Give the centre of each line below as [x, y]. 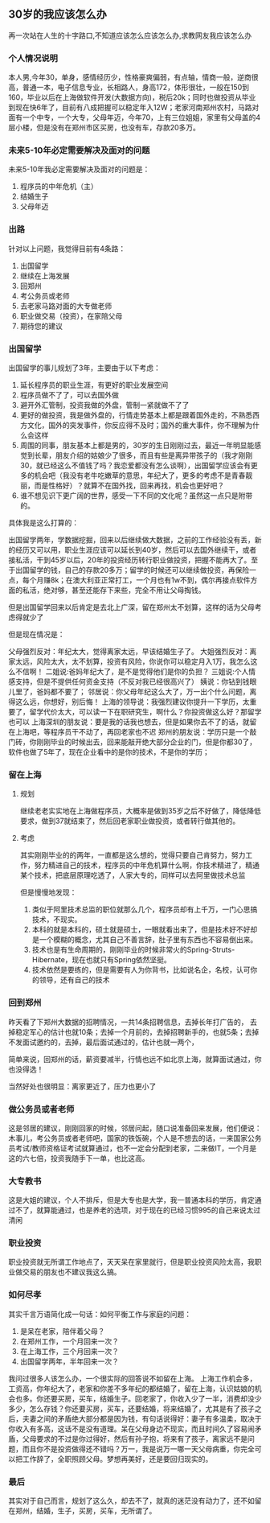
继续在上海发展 [45, 275]
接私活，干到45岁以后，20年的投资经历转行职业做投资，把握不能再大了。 [130, 560]
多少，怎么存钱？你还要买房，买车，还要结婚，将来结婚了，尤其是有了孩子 [131, 1408]
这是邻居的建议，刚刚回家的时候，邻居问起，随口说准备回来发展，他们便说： [135, 1128]
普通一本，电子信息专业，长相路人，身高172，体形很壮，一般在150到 [135, 88]
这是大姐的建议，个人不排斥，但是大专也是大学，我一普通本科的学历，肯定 [131, 1200]
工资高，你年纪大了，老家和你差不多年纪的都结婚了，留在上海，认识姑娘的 [131, 1388]
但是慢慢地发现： [48, 892]
